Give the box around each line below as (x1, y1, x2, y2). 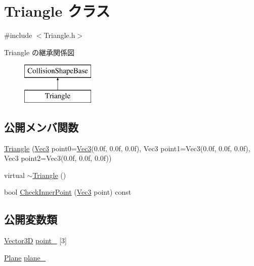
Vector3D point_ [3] (4, 235, 67, 246)
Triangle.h (44, 30, 75, 40)
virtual (4, 169, 25, 180)
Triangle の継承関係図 (4, 47, 74, 57)
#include (4, 30, 32, 40)
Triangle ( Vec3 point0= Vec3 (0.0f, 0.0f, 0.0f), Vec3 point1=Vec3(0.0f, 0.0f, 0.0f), (4, 143, 250, 153)
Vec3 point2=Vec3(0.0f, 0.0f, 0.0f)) (4, 153, 112, 163)
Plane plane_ (4, 252, 46, 262)
